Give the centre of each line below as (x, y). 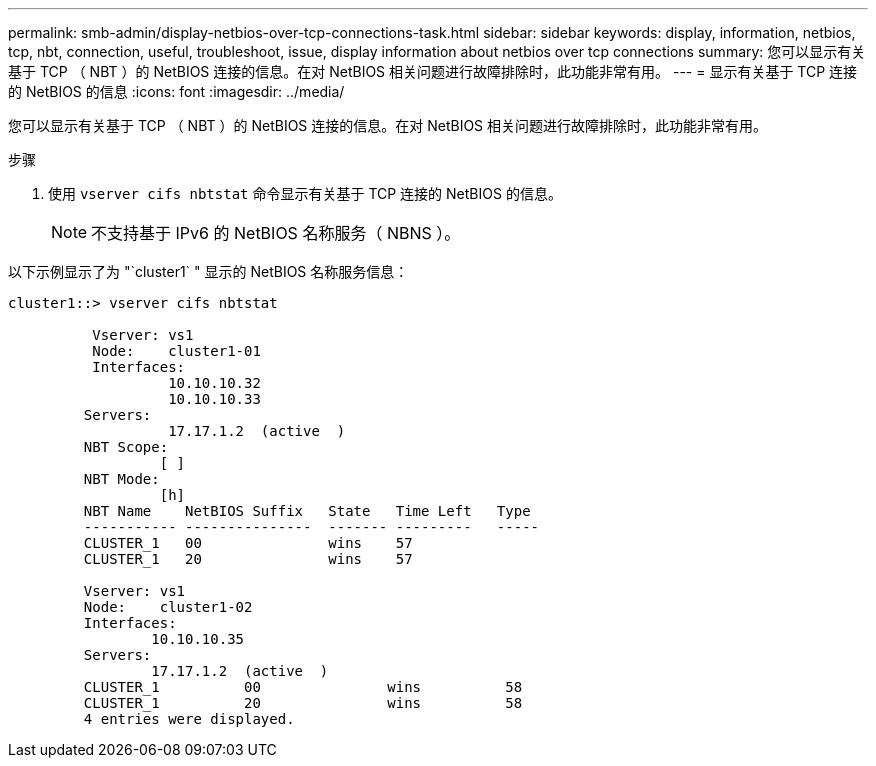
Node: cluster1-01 (176, 351)
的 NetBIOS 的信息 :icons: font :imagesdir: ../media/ (176, 91)
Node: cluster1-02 (168, 607)
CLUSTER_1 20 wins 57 (248, 559)
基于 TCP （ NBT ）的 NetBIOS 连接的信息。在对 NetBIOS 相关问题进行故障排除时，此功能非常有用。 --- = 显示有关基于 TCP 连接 (433, 71)
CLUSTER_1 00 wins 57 (248, 543)
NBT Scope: (126, 447)
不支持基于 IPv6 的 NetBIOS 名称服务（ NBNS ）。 (276, 233)
